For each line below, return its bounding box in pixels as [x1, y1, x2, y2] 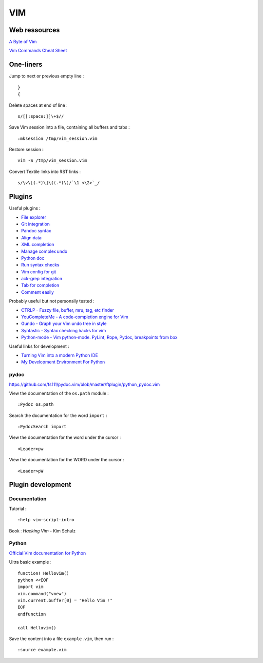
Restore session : [9, 147, 44, 152]
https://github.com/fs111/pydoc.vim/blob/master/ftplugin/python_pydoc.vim [9, 381, 160, 387]
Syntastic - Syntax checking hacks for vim [21, 327, 106, 333]
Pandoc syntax [21, 228, 51, 234]
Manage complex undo [21, 248, 68, 254]
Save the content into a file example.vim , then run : [9, 636, 114, 642]
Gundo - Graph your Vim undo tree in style [21, 321, 107, 326]
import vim [18, 584, 44, 589]
